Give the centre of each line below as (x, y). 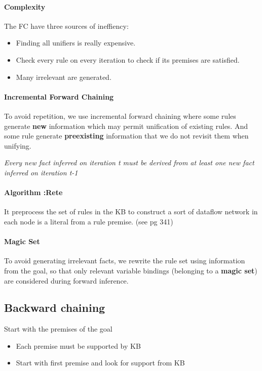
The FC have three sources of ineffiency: (66, 26)
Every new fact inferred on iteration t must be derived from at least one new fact (129, 163)
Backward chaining (55, 308)
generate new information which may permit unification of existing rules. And (126, 126)
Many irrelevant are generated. (64, 77)
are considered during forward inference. (66, 280)
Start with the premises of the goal (58, 329)
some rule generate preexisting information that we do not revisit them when (126, 136)
